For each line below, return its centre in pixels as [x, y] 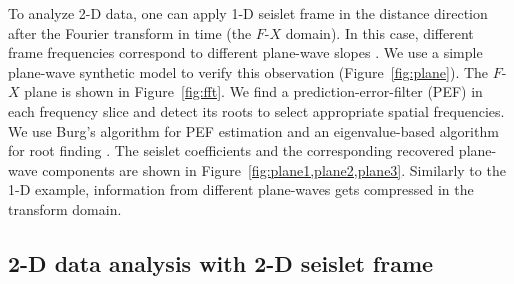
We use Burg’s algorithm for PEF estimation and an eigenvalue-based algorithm [253, 130]
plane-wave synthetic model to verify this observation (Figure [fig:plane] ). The [248, 71]
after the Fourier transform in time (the [130, 32]
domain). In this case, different [379, 32]
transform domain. [65, 208]
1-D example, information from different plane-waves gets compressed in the [241, 189]
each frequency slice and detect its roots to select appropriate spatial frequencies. [256, 110]
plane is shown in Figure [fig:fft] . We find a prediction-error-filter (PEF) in [253, 91]
